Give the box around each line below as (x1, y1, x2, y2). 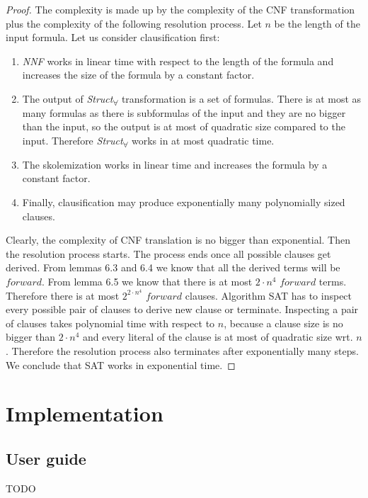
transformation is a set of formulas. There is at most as (121, 91, 362, 106)
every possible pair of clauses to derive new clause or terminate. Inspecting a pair (6, 302, 359, 317)
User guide (6, 447, 86, 469)
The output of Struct (22, 91, 113, 106)
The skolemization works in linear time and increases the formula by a (22, 157, 328, 171)
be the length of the (274, 16, 360, 30)
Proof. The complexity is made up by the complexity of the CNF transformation (6, 2, 355, 16)
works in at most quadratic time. (131, 132, 275, 147)
